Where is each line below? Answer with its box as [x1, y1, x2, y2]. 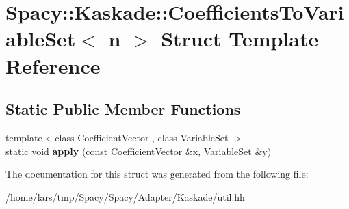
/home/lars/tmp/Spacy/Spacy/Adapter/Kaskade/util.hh [5, 189, 245, 204]
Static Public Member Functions [5, 98, 241, 120]
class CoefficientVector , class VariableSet [55, 130, 229, 144]
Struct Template [161, 25, 319, 53]
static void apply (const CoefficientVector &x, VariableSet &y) [5, 143, 272, 158]
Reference [5, 51, 101, 79]
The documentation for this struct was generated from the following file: [5, 167, 309, 181]
